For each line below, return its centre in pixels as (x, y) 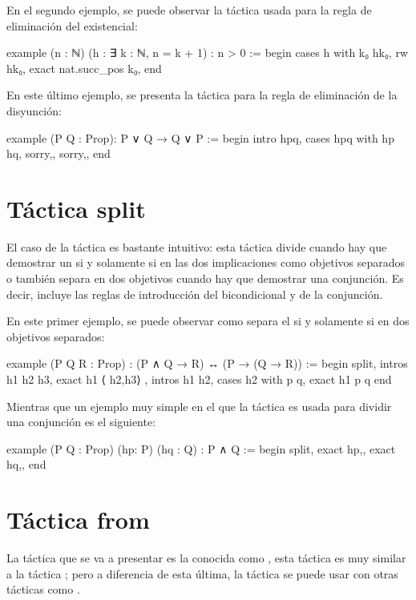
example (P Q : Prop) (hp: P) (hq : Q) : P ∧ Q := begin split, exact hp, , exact (201, 448)
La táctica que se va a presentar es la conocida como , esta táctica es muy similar (206, 558)
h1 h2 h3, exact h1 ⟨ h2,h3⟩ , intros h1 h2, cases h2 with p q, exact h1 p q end (199, 379)
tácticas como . (43, 589)
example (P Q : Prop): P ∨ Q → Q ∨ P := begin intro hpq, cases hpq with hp (200, 137)
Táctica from (78, 519)
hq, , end (26, 464)
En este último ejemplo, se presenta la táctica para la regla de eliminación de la (202, 95)
